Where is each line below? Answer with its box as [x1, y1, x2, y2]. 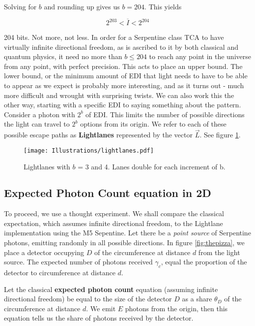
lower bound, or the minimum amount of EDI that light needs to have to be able [4, 70, 248, 81]
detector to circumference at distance [4, 267, 115, 278]
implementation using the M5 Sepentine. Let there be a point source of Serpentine [4, 228, 251, 238]
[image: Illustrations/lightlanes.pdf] [24, 147, 154, 154]
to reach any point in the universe [149, 51, 251, 62]
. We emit [86, 303, 116, 313]
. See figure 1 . [199, 130, 241, 140]
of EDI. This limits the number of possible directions [85, 109, 245, 119]
